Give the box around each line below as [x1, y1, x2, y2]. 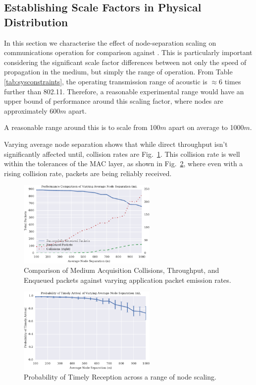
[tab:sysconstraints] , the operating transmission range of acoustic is [4, 76, 207, 86]
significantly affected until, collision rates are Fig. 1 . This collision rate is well [4, 148, 240, 159]
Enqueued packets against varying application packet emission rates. [24, 274, 231, 285]
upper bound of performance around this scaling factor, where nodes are [4, 96, 223, 106]
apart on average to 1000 [168, 122, 244, 132]
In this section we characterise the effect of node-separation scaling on [4, 37, 216, 48]
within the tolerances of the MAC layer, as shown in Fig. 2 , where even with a [4, 158, 243, 169]
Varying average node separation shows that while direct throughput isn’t [4, 138, 228, 149]
